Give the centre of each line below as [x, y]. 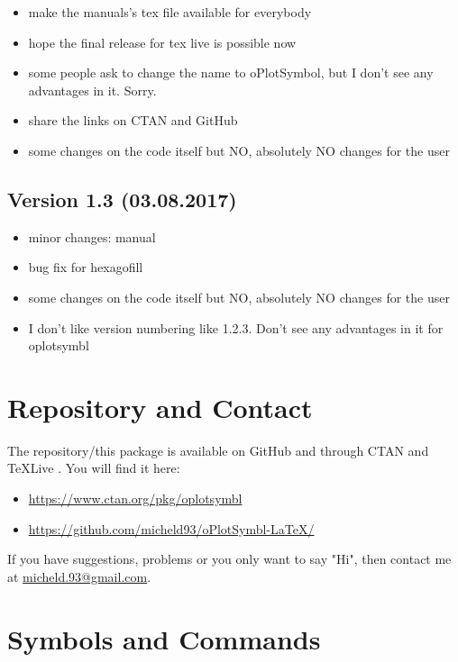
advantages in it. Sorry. [92, 90]
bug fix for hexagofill [86, 267]
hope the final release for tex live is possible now [162, 42]
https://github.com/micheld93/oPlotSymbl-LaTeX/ [171, 528]
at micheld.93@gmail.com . [79, 576]
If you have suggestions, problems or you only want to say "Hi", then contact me [229, 559]
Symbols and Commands [164, 638]
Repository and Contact [160, 407]
